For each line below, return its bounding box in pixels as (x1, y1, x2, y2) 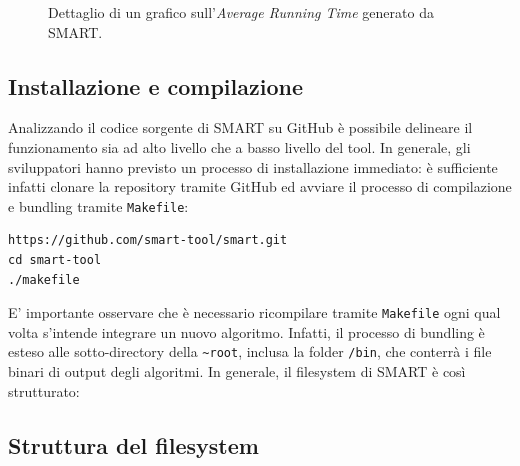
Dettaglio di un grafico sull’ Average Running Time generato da (48, 2, 434, 22)
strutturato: (8, 380, 80, 401)
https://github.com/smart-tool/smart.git (8, 233, 288, 248)
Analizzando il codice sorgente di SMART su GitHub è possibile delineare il (8, 117, 473, 138)
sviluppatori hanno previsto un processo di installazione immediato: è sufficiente (8, 156, 498, 177)
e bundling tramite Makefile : (8, 195, 189, 216)
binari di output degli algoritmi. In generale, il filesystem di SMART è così (8, 361, 466, 382)
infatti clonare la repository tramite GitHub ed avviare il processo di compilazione (8, 176, 512, 197)
